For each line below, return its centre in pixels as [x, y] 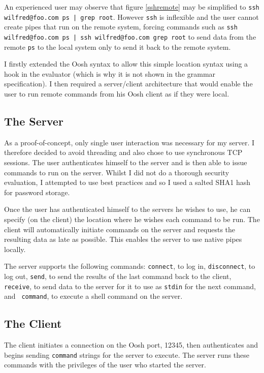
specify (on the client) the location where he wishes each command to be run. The [132, 219]
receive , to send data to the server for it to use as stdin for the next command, [130, 286]
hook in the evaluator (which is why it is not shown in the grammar [110, 73]
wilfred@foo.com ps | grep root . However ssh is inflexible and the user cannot [131, 17]
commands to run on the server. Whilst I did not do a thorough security [117, 172]
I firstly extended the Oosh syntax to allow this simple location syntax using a [126, 64]
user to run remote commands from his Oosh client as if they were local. [117, 94]
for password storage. [37, 192]
